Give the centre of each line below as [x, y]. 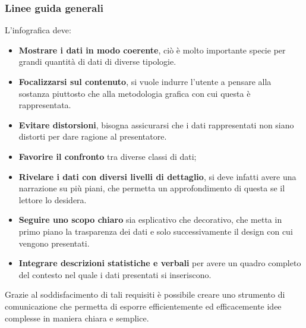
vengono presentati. [54, 243]
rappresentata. [45, 105]
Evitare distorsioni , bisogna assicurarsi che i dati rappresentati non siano [156, 124]
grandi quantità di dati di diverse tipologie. [97, 61]
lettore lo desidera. [53, 199]
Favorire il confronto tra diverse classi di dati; [108, 156]
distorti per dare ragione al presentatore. [93, 136]
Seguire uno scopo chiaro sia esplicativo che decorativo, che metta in [150, 220]
